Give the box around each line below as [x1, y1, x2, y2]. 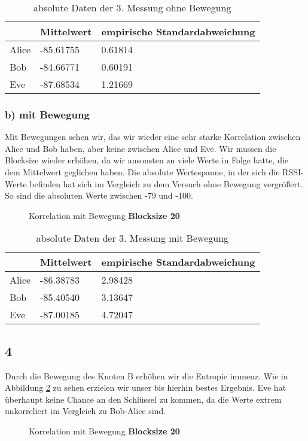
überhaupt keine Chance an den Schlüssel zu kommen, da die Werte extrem [5, 393, 282, 405]
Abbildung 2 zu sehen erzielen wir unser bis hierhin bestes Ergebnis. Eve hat [5, 381, 286, 394]
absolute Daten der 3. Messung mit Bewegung [36, 231, 229, 245]
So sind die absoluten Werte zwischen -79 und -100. [5, 189, 193, 202]
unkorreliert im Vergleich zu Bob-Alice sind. [5, 404, 166, 417]
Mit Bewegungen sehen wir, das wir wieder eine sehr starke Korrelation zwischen [5, 130, 301, 143]
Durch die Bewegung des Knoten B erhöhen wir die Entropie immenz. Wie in [5, 369, 288, 382]
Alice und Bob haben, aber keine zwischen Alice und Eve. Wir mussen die [5, 142, 276, 154]
